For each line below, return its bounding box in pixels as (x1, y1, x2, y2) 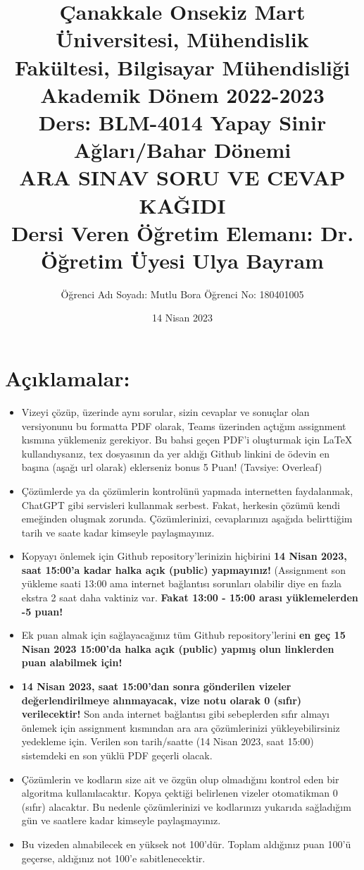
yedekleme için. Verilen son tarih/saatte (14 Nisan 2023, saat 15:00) (21, 734, 314, 749)
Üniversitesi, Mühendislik (56, 25, 309, 54)
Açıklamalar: (5, 364, 130, 392)
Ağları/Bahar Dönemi (73, 135, 291, 164)
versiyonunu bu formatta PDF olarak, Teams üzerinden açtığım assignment (21, 418, 346, 433)
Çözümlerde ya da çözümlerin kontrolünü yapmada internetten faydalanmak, (21, 483, 353, 498)
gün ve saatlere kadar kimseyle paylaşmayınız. (21, 813, 221, 828)
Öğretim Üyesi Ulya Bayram (41, 245, 324, 274)
